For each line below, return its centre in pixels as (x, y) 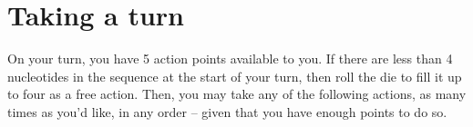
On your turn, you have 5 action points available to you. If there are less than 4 (230, 59)
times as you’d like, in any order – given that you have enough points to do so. (227, 111)
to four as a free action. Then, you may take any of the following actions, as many (237, 94)
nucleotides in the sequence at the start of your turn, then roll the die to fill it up (235, 76)
